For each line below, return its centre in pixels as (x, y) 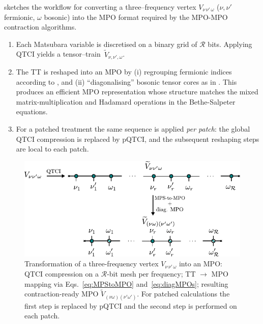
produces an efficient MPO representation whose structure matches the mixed (137, 92)
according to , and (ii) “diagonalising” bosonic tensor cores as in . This (126, 81)
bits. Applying (230, 44)
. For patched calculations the (183, 294)
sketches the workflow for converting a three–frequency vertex (100, 7)
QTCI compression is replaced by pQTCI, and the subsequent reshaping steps (138, 139)
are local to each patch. (52, 149)
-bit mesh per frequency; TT (151, 273)
